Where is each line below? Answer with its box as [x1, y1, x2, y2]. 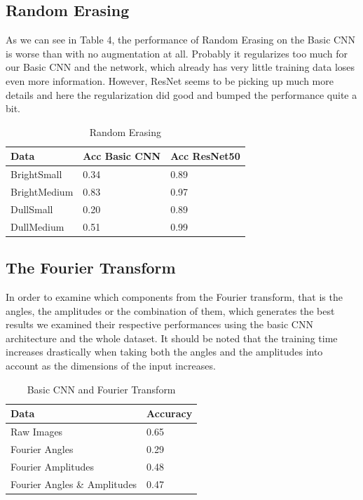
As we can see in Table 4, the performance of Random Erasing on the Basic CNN [6, 32, 356, 47]
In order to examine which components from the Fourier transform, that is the [6, 290, 343, 304]
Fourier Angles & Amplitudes [11, 476, 137, 491]
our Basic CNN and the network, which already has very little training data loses [6, 60, 355, 74]
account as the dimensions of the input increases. [6, 358, 216, 372]
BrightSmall [11, 167, 62, 182]
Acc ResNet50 [170, 149, 240, 163]
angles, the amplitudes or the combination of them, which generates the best [6, 303, 335, 318]
